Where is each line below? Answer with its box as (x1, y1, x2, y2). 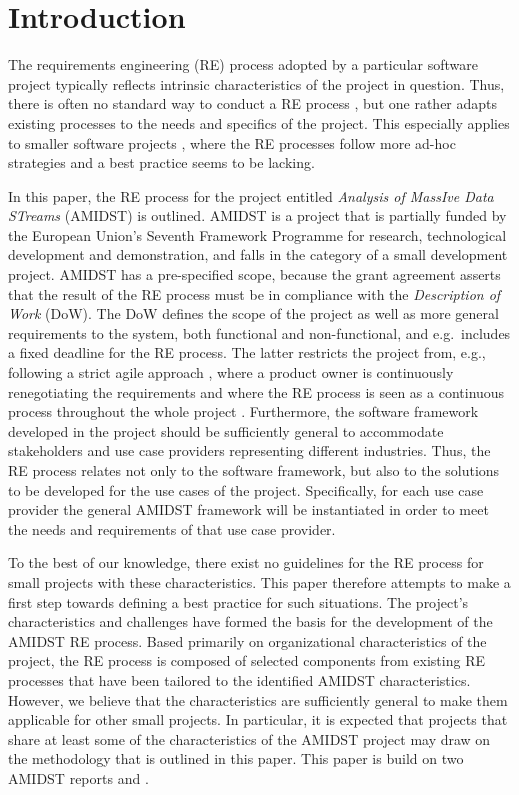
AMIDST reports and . (8, 767, 149, 788)
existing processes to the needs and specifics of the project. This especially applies (8, 112, 510, 133)
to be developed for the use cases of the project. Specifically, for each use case (8, 479, 484, 500)
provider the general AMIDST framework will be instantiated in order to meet (8, 499, 489, 520)
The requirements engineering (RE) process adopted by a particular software (8, 54, 478, 75)
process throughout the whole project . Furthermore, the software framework (8, 401, 479, 422)
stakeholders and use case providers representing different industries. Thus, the (8, 440, 491, 461)
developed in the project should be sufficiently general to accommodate (8, 420, 444, 441)
